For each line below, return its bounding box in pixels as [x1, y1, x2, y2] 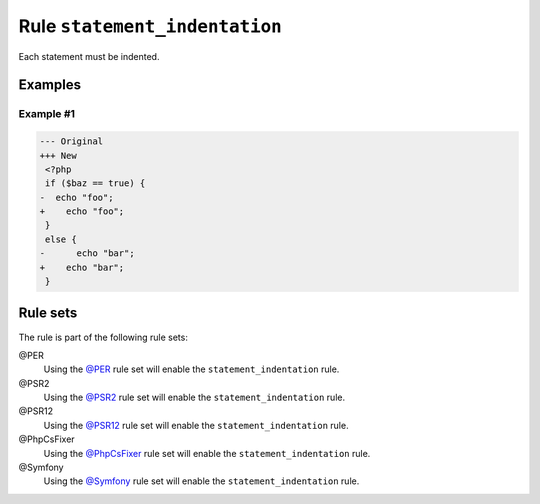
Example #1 [18, 107, 75, 121]
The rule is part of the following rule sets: [18, 331, 189, 343]
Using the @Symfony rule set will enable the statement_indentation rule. [43, 475, 360, 487]
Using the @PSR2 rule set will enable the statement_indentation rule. [43, 391, 345, 404]
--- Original [39, 136, 104, 147]
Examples [18, 76, 82, 94]
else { [45, 233, 77, 245]
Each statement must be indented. [18, 50, 160, 62]
